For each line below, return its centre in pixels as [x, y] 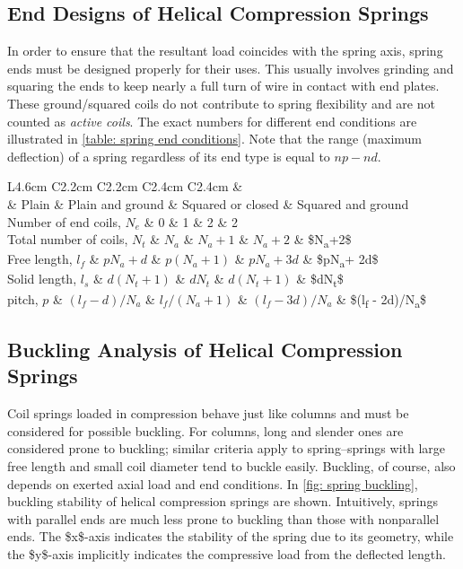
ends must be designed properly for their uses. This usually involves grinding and [231, 68]
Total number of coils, [68, 239]
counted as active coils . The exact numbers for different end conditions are [212, 121]
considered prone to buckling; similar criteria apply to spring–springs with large [227, 448]
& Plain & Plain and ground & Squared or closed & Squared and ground [208, 203]
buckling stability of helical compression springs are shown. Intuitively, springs [223, 501]
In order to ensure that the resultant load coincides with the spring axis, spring [225, 51]
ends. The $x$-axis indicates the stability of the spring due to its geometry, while [231, 536]
